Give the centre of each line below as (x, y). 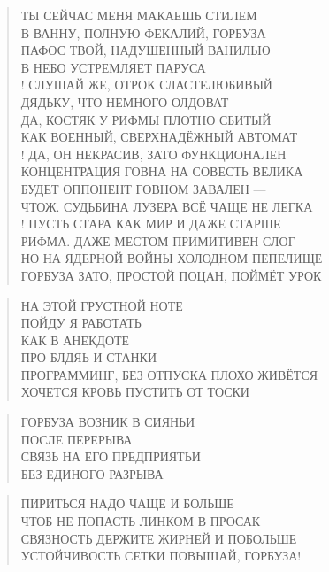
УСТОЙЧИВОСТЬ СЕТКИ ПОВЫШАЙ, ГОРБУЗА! (161, 556)
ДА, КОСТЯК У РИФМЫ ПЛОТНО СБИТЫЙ (146, 119)
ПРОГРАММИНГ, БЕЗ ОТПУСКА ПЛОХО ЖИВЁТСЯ (169, 374)
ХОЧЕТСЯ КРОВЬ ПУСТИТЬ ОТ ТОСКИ (135, 392)
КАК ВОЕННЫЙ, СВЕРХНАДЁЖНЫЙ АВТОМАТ (159, 137)
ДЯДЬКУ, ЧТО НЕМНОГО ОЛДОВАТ (125, 101)
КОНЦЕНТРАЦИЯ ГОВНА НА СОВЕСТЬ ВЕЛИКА (162, 171)
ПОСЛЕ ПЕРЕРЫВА (77, 439)
